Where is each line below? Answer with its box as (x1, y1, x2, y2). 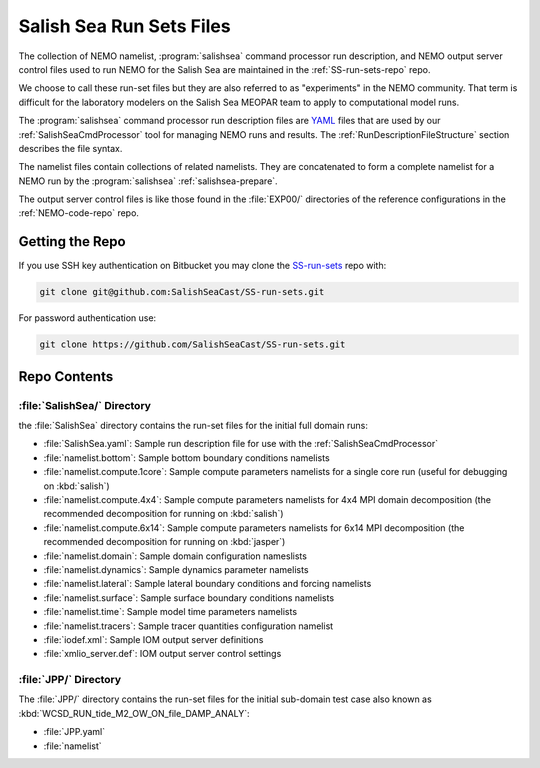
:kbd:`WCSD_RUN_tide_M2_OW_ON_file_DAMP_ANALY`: (18, 707, 250, 719)
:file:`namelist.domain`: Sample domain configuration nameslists (43, 550, 307, 562)
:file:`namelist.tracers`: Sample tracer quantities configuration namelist (43, 620, 334, 632)
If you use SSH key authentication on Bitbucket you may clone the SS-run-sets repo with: (18, 260, 387, 272)
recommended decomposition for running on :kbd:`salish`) (43, 508, 284, 520)
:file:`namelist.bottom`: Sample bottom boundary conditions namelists (43, 451, 330, 464)
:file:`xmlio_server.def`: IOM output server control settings (43, 648, 282, 660)
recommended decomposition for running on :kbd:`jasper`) (43, 536, 286, 548)
